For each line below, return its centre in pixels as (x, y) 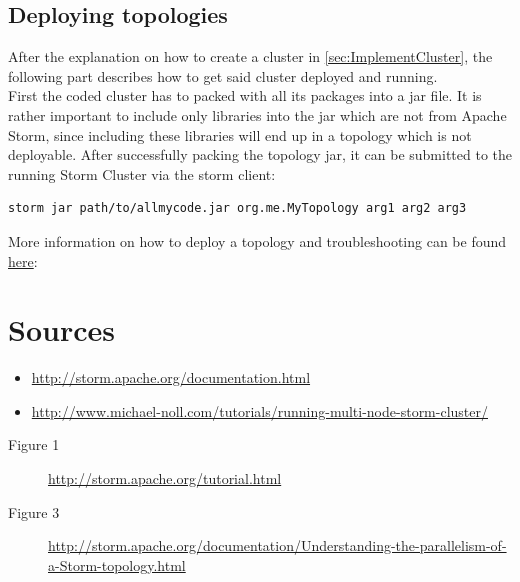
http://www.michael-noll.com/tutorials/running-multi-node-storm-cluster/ (259, 410)
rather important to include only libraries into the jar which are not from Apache (257, 114)
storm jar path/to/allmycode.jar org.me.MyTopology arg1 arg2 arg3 (237, 208)
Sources (61, 329)
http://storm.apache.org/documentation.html (171, 377)
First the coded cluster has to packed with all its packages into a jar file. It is (245, 95)
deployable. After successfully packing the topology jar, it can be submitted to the (260, 154)
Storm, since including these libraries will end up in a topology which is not (240, 134)
